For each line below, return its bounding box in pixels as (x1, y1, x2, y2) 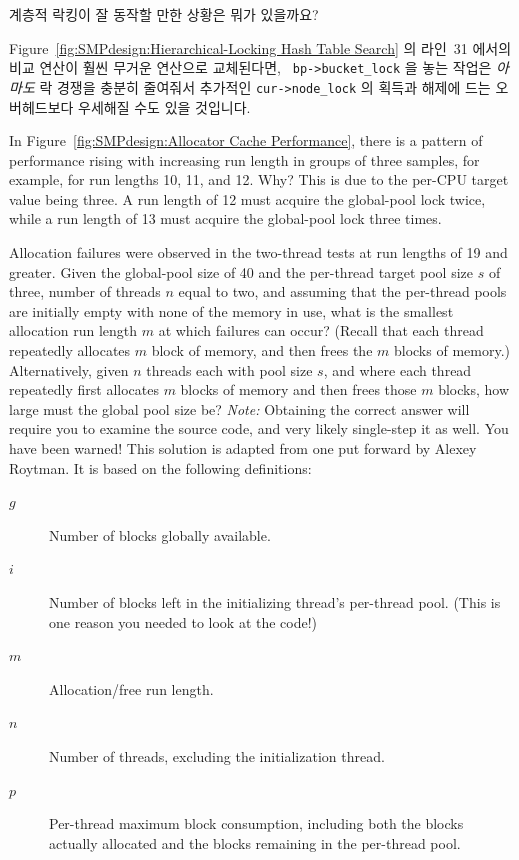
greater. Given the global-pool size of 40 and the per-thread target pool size (9, 261, 474, 282)
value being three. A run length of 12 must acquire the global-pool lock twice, (9, 188, 486, 209)
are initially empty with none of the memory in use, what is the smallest (9, 300, 454, 321)
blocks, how (438, 379, 510, 400)
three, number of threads (9, 281, 161, 302)
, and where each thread (323, 359, 472, 380)
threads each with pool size (146, 359, 313, 380)
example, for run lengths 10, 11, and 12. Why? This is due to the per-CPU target (9, 169, 509, 190)
